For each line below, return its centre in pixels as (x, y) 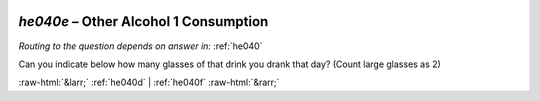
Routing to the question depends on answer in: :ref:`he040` (140, 46)
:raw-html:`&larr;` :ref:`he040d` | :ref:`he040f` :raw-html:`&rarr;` (149, 82)
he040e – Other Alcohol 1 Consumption (143, 21)
